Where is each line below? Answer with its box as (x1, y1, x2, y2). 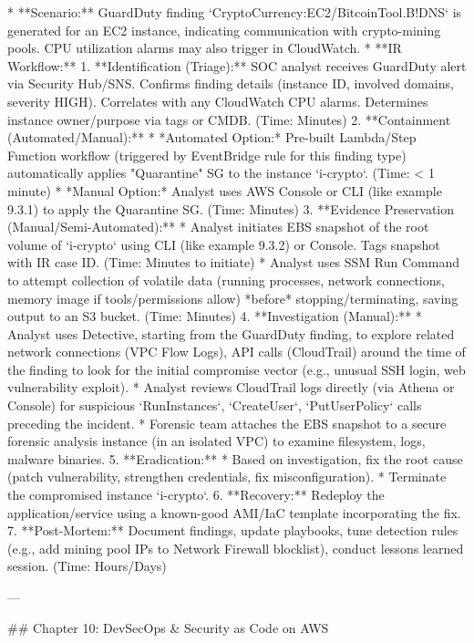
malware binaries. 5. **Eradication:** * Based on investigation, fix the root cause (7, 449, 463, 468)
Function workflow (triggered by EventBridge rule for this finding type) (7, 145, 407, 164)
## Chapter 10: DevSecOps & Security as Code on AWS (7, 617, 329, 637)
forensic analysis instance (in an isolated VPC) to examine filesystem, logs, (7, 431, 426, 451)
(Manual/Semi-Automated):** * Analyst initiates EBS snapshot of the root (7, 217, 429, 236)
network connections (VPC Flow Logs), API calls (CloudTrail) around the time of (7, 342, 466, 361)
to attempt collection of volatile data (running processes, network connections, (7, 270, 445, 289)
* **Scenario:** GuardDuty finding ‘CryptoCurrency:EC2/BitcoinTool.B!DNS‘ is (7, 3, 462, 21)
